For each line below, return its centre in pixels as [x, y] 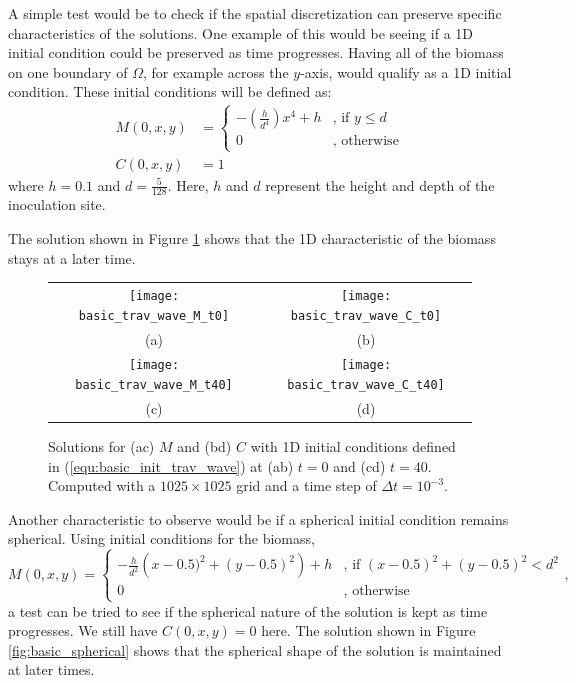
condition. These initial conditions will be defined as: [170, 91]
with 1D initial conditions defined [353, 446]
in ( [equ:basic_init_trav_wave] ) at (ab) [171, 465]
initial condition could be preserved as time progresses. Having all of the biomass [256, 52]
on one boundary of [68, 71]
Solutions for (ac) [101, 446]
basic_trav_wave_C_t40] [366, 385]
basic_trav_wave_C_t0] [366, 315]
